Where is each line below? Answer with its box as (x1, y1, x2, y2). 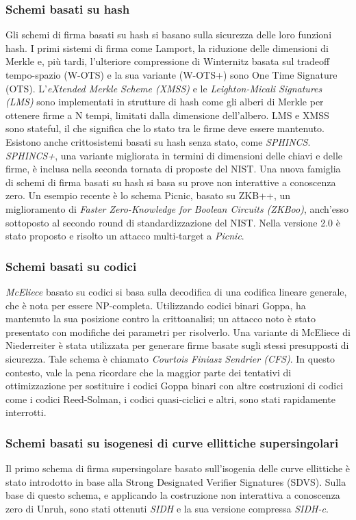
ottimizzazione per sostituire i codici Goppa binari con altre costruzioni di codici (5, 378, 344, 393)
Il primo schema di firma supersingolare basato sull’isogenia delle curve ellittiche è (5, 461, 351, 476)
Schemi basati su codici (5, 257, 137, 274)
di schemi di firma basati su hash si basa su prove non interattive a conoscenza (5, 174, 336, 189)
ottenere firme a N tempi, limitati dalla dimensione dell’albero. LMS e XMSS (5, 107, 329, 122)
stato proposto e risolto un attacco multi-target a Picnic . (5, 229, 244, 243)
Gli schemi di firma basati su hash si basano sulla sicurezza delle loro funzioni (5, 27, 332, 42)
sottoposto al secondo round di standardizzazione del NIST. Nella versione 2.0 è (5, 215, 340, 229)
